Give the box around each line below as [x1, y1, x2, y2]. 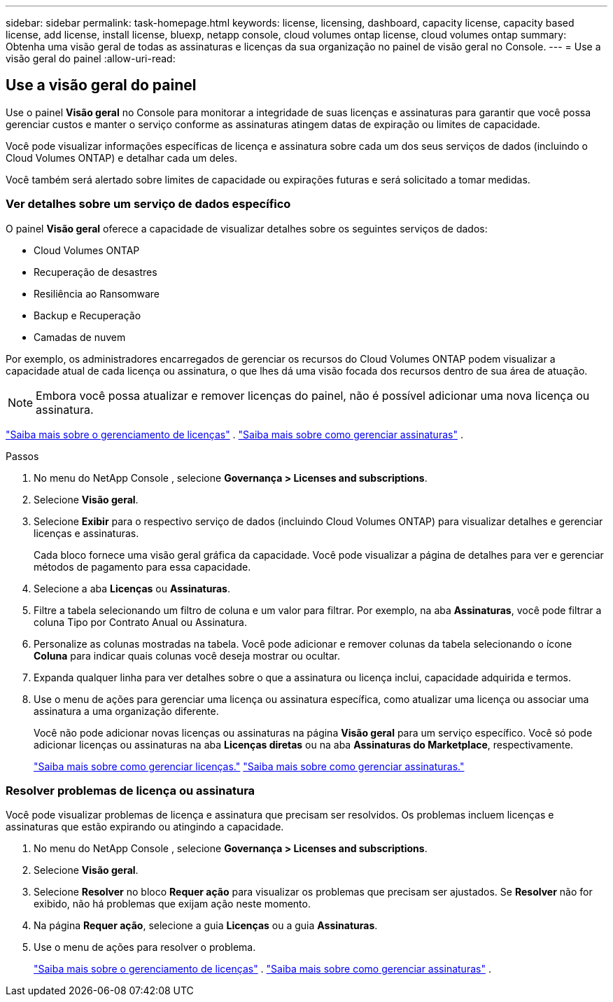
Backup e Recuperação [34, 309, 141, 321]
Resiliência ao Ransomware [34, 287, 160, 300]
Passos [6, 450, 39, 462]
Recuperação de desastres [34, 265, 157, 278]
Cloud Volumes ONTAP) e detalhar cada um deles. [6, 151, 237, 164]
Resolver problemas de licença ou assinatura [6, 783, 255, 798]
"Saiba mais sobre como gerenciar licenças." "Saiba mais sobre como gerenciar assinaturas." [34, 760, 465, 772]
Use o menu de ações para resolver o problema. [34, 941, 256, 954]
